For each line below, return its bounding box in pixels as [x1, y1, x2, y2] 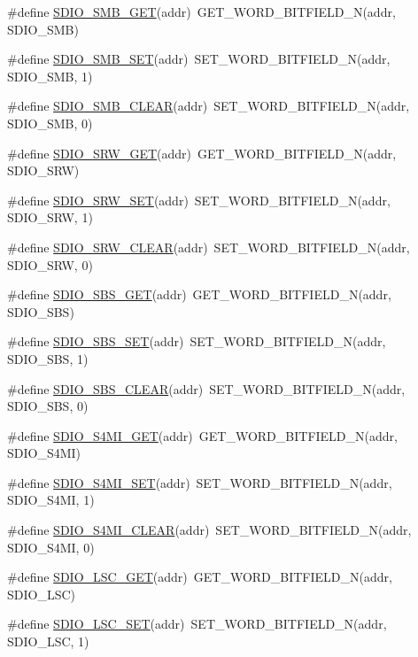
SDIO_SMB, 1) [7, 66, 93, 85]
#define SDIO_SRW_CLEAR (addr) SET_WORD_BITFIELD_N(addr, [7, 237, 410, 256]
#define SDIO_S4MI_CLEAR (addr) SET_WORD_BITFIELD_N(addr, [7, 521, 412, 539]
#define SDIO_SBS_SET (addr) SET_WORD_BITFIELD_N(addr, [7, 332, 386, 351]
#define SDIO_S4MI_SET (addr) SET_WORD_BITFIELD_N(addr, [7, 473, 392, 491]
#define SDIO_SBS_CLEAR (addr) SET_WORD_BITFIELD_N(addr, [7, 379, 406, 398]
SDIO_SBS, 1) [7, 349, 89, 367]
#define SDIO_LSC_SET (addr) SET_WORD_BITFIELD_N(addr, [7, 614, 387, 633]
